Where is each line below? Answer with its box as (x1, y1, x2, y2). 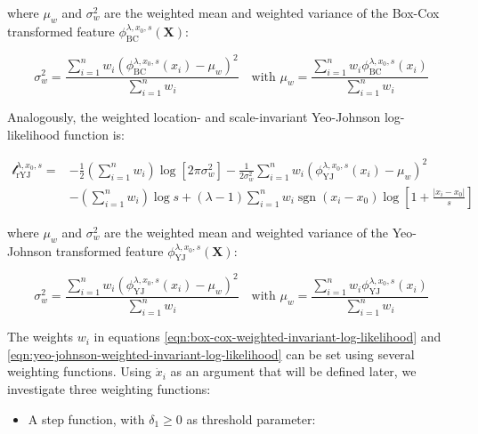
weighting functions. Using (7, 362, 151, 381)
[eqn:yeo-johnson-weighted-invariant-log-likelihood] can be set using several (7, 344, 415, 363)
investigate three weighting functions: (7, 379, 211, 398)
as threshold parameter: (186, 409, 316, 428)
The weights (7, 327, 73, 346)
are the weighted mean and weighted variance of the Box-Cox (104, 4, 440, 21)
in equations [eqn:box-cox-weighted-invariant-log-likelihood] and (93, 327, 442, 346)
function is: (63, 125, 125, 143)
